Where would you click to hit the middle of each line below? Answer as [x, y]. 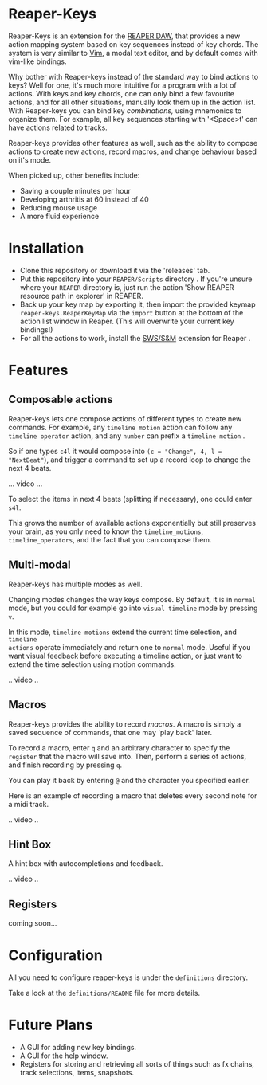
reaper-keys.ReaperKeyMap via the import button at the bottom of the [132, 312]
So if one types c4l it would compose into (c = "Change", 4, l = [115, 451]
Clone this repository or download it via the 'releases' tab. [115, 270]
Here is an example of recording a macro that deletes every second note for [133, 795]
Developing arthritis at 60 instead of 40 [84, 199]
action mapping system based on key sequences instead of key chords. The [133, 44]
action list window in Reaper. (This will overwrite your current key [127, 321]
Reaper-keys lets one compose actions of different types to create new [125, 418]
